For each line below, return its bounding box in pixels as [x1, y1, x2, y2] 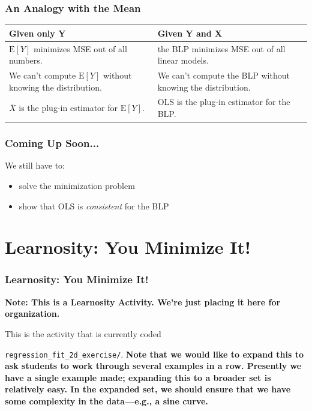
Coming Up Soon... [5, 136, 100, 151]
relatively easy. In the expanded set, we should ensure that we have [5, 383, 291, 395]
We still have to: [5, 159, 65, 172]
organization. [5, 307, 60, 320]
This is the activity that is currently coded [5, 327, 161, 340]
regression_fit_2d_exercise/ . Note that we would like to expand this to [5, 347, 304, 360]
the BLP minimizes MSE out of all [157, 42, 286, 55]
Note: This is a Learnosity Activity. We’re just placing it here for [5, 295, 281, 308]
